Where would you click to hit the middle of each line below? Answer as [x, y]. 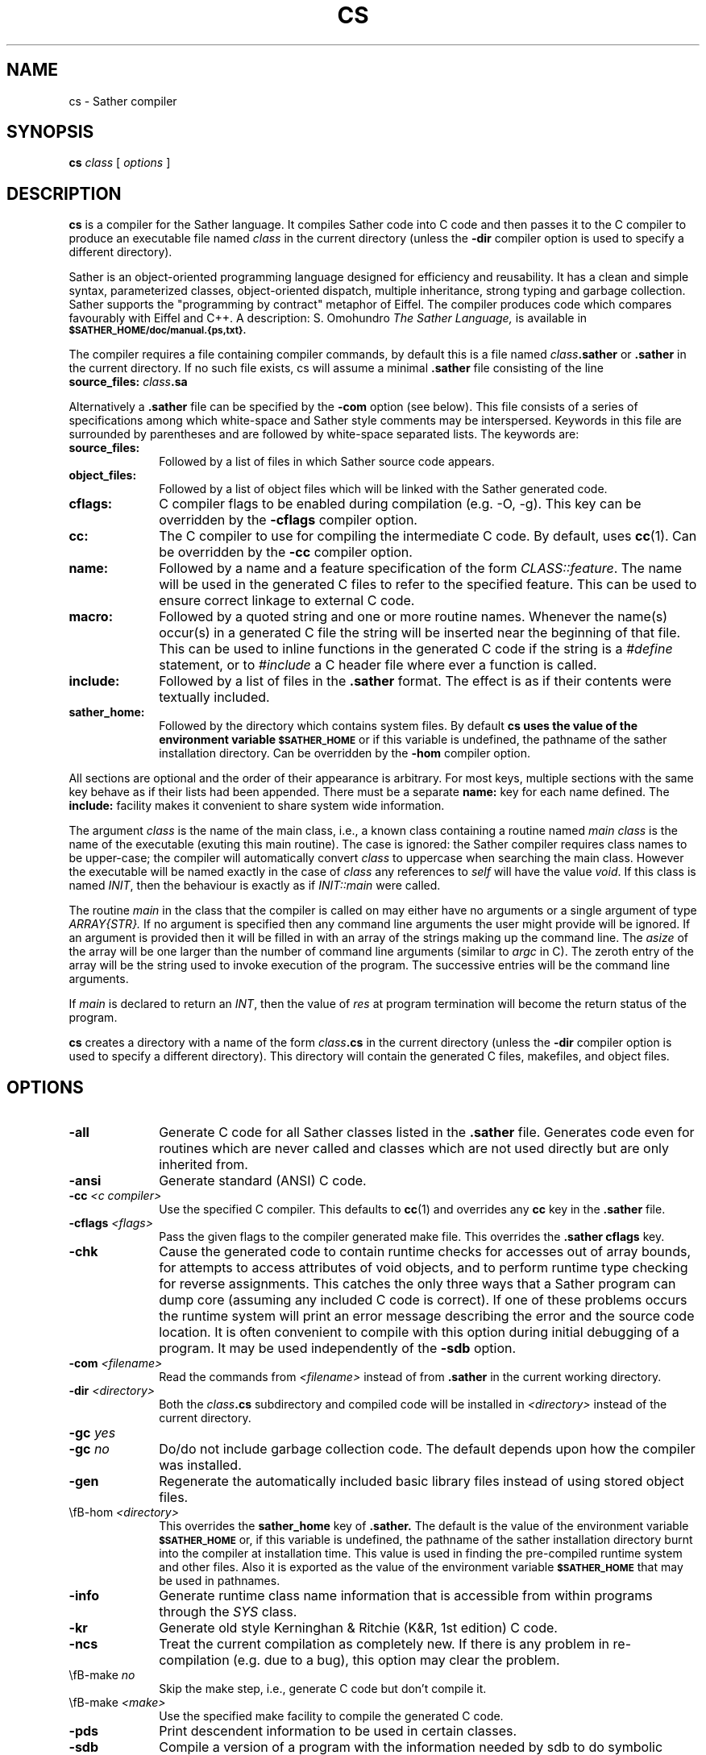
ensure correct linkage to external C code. [287, 601]
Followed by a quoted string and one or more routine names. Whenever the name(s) [413, 617]
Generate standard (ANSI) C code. [263, 1181]
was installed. [200, 1465]
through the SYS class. [228, 1612]
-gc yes [92, 1433]
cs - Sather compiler [123, 101]
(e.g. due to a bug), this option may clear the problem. [397, 1660]
